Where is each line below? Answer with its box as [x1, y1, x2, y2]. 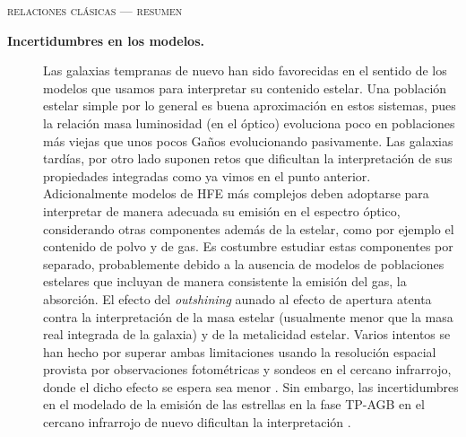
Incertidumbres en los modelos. [7, 31, 204, 49]
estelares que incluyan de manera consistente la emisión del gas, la [43, 272, 407, 291]
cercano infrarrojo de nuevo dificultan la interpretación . [43, 413, 351, 432]
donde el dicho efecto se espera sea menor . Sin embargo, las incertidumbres [43, 377, 459, 396]
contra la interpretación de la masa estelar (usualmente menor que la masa [43, 307, 453, 326]
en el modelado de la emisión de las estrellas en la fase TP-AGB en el [43, 395, 425, 414]
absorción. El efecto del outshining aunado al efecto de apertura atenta [43, 289, 432, 308]
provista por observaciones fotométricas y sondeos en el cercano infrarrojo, [43, 360, 452, 379]
